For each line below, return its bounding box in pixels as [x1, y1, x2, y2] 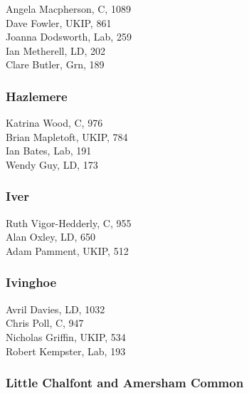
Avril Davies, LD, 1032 [6, 301, 105, 316]
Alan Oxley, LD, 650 [6, 229, 96, 244]
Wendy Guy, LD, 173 [6, 157, 98, 172]
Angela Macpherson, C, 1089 [6, 1, 131, 16]
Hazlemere [6, 87, 68, 105]
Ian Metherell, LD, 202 [6, 43, 106, 58]
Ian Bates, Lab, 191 [6, 143, 92, 158]
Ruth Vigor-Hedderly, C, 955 [6, 215, 132, 230]
